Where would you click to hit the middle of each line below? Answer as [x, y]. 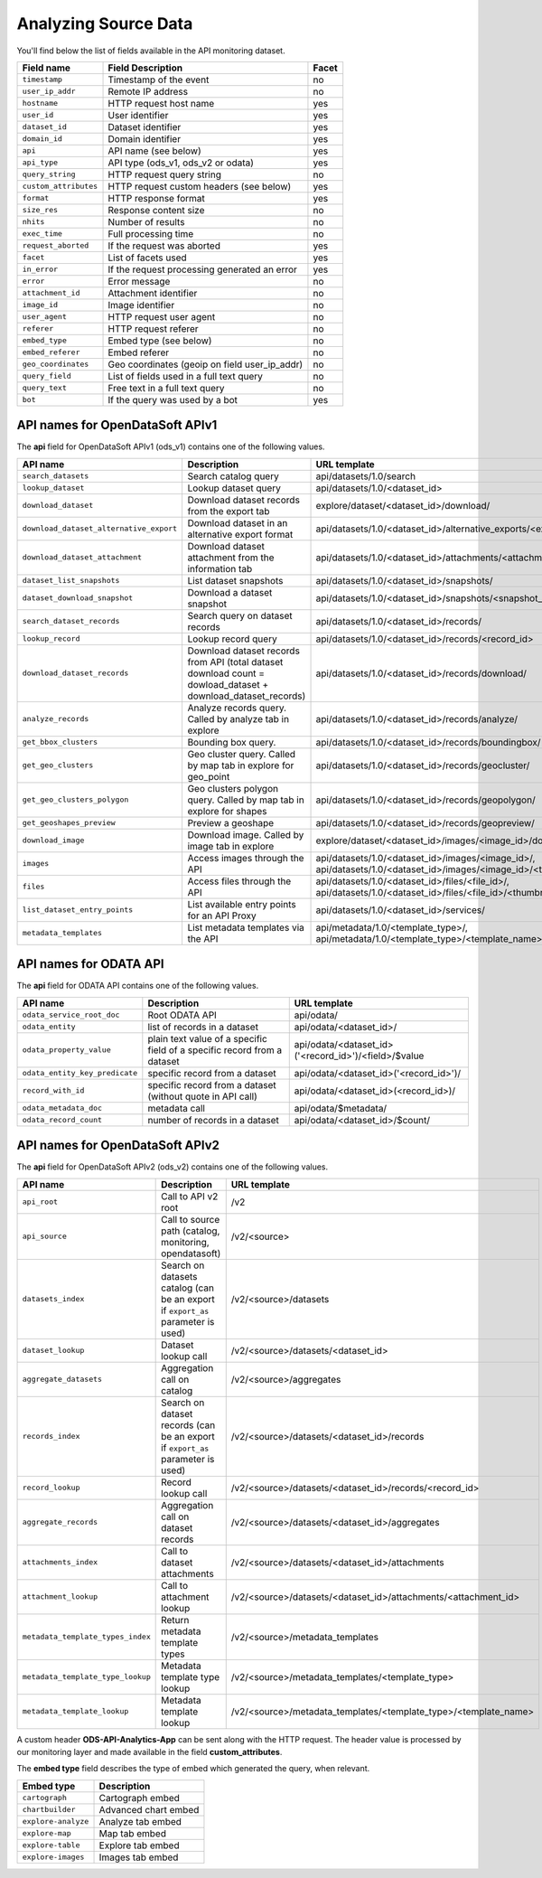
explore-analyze [56, 1822]
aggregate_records [60, 1522]
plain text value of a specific [208, 1038]
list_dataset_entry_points [78, 910]
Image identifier [141, 305]
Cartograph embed [140, 1798]
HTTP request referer [153, 328]
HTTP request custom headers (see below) [200, 186]
